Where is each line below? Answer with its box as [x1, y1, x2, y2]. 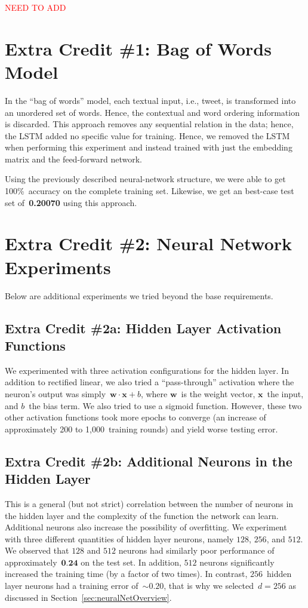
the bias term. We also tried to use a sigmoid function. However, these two [29, 399, 302, 412]
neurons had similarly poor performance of [118, 544, 275, 557]
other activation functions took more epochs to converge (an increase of [5, 411, 266, 423]
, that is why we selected [164, 579, 254, 592]
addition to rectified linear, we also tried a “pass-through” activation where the [5, 376, 294, 388]
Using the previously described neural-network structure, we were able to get [5, 173, 286, 185]
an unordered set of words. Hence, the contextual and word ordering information [5, 106, 300, 118]
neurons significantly [199, 555, 275, 568]
